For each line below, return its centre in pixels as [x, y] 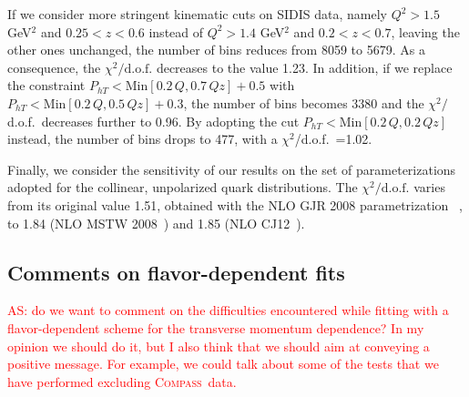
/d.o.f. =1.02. [333, 139]
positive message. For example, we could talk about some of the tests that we [223, 364]
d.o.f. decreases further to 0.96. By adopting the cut [153, 121]
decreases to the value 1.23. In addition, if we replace [304, 67]
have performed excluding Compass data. [122, 381]
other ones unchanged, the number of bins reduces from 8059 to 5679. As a [216, 50]
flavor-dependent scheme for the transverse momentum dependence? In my [216, 327]
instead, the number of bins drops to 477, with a [143, 139]
